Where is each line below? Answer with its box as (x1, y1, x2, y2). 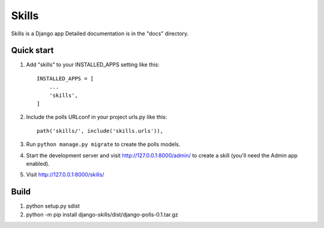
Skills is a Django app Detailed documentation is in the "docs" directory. (11, 30, 189, 37)
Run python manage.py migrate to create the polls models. (26, 141, 181, 148)
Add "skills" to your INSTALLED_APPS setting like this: (26, 61, 160, 68)
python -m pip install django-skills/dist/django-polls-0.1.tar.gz (26, 211, 178, 218)
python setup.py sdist (26, 202, 80, 209)
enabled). (26, 160, 50, 167)
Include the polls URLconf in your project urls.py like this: (26, 114, 167, 121)
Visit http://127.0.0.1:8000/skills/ (26, 171, 104, 178)
